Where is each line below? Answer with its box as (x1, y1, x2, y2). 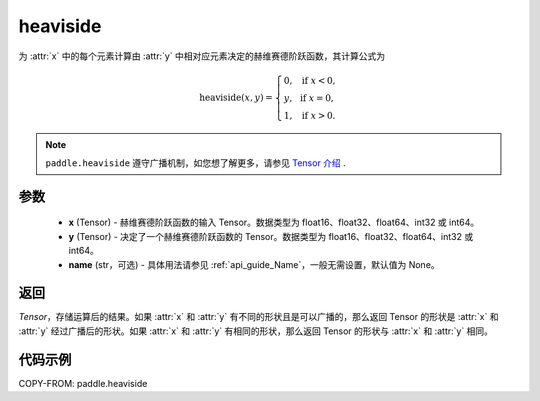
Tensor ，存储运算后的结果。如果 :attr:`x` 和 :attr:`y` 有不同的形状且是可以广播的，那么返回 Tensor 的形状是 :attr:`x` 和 (18, 311, 499, 323)
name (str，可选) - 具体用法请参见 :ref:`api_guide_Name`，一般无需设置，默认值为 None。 (68, 258, 440, 270)
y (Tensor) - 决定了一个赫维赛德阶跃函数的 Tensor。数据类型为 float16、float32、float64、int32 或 (68, 230, 474, 242)
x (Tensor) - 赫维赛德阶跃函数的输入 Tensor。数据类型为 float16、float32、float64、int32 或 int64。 (68, 216, 480, 229)
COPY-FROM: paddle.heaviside (18, 377, 148, 389)
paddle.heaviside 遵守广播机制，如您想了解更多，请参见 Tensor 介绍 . (45, 156, 347, 169)
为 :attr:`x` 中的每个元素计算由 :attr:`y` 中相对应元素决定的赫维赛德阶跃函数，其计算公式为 (18, 50, 386, 62)
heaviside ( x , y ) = (199, 91, 274, 103)
